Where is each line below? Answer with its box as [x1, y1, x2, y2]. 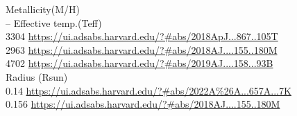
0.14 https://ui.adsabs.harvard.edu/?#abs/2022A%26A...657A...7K [6, 83, 291, 97]
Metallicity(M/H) [6, 2, 80, 16]
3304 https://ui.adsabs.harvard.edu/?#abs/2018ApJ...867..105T [6, 29, 278, 43]
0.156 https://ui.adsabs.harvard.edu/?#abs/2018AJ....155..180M [6, 97, 280, 111]
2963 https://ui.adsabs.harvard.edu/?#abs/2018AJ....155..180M [6, 42, 278, 57]
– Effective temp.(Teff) [6, 15, 102, 30]
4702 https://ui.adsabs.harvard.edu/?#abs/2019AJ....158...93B [6, 56, 273, 70]
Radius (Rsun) [6, 69, 68, 84]
